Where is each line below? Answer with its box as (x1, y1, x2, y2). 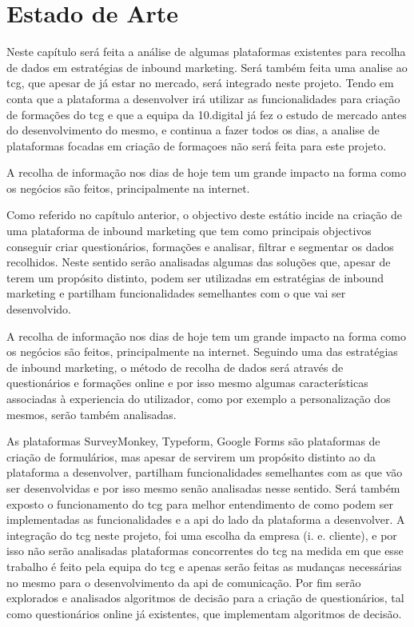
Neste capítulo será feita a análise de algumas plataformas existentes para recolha (6, 43, 406, 60)
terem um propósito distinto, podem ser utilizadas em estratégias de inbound (6, 269, 384, 286)
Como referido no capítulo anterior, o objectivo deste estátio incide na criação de (6, 206, 402, 223)
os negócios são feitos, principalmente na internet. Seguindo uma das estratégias (6, 343, 398, 360)
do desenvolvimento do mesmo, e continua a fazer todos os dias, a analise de (6, 122, 380, 138)
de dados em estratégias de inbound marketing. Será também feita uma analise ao (6, 58, 408, 75)
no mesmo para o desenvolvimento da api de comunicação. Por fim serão (6, 573, 361, 590)
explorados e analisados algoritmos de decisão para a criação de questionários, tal (6, 589, 404, 606)
